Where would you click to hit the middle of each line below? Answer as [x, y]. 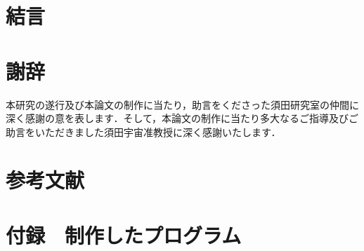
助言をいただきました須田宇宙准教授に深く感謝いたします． [143, 131]
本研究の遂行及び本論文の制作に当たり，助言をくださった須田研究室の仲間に [183, 104]
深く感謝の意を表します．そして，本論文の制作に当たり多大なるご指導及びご [182, 118]
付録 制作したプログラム [124, 235]
